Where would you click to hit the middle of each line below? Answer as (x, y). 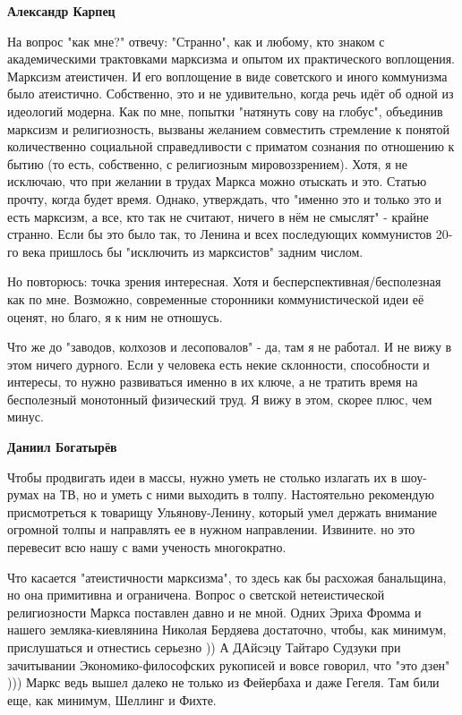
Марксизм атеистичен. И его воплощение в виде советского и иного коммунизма (227, 76)
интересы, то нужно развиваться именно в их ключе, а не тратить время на (213, 382)
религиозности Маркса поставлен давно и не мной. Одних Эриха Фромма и (214, 612)
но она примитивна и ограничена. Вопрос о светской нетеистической (196, 595)
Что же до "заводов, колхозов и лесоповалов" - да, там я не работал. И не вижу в (230, 347)
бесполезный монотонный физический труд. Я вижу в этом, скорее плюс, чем (220, 399)
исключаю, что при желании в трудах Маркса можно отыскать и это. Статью (217, 181)
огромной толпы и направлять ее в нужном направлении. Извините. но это (211, 529)
